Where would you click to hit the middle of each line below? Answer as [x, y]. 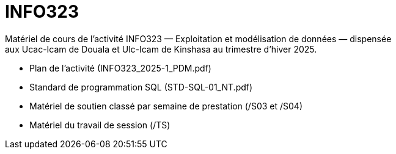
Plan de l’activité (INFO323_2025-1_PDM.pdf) [120, 68]
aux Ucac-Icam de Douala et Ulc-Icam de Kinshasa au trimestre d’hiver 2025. [161, 49]
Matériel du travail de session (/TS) [100, 125]
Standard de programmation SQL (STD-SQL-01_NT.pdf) [141, 87]
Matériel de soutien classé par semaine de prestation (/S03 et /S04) [166, 106]
